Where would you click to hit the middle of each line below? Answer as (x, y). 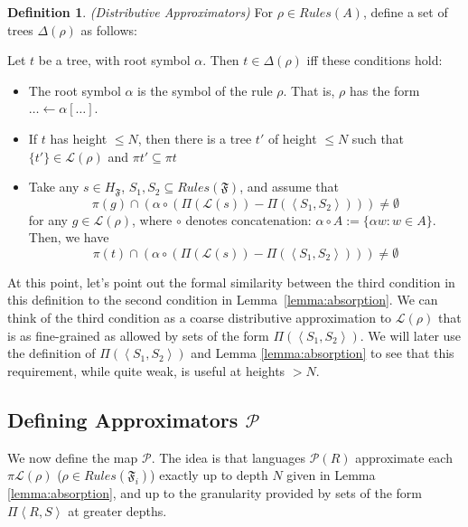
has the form (384, 90)
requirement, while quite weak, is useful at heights (146, 370)
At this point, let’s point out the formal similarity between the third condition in (231, 282)
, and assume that (289, 187)
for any (48, 219)
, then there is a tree (195, 138)
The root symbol (75, 90)
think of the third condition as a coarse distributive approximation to (200, 317)
